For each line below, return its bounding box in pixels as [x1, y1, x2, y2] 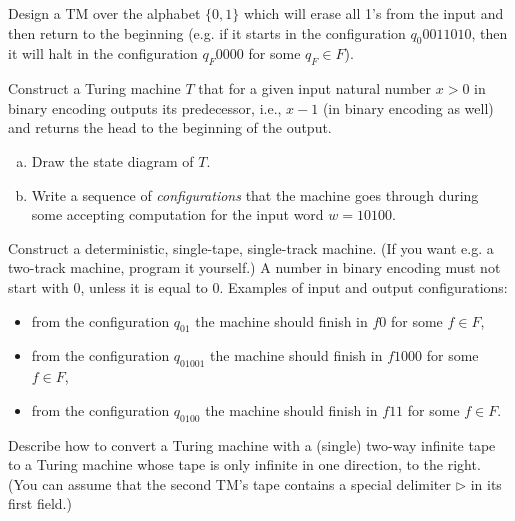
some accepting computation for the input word [31, 204, 324, 225]
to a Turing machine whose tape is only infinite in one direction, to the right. [8, 454, 481, 475]
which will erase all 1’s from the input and [243, 3, 504, 23]
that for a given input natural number [198, 78, 432, 99]
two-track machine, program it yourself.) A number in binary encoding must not [8, 257, 501, 278]
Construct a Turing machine [8, 78, 181, 99]
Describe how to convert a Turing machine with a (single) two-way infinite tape [8, 434, 496, 455]
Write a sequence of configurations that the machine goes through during [31, 184, 479, 205]
